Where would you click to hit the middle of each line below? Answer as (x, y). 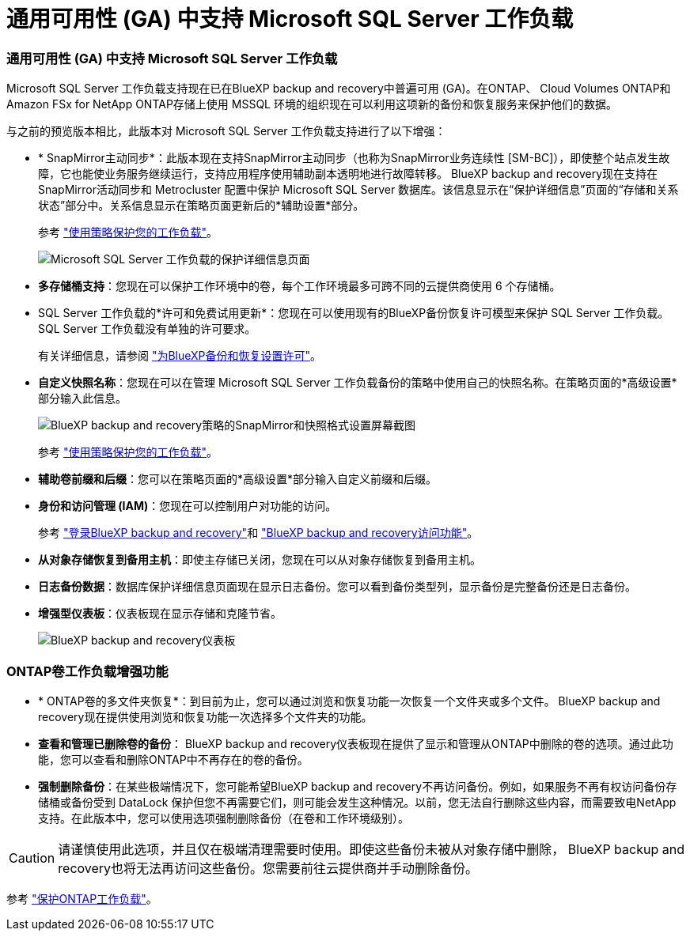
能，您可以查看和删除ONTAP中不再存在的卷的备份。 (173, 759)
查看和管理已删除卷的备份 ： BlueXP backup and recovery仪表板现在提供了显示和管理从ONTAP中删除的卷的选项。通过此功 (356, 743)
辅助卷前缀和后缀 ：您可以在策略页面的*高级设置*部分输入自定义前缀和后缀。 (238, 479)
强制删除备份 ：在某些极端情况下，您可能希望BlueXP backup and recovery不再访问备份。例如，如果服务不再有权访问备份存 (358, 786)
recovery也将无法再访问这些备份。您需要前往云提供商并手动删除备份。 (268, 868)
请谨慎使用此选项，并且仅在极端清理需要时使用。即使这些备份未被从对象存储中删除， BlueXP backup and (371, 849)
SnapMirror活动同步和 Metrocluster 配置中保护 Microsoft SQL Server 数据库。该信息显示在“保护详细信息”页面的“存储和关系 (358, 190)
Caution (32, 858)
